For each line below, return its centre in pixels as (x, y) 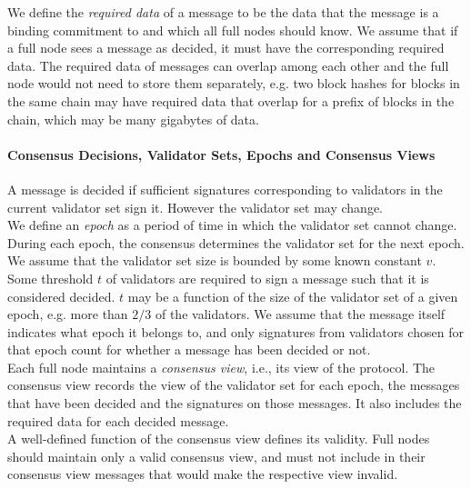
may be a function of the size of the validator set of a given (293, 296)
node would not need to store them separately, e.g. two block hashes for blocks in (234, 83)
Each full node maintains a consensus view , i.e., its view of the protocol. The (221, 367)
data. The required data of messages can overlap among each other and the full (228, 65)
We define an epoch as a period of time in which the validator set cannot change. (232, 225)
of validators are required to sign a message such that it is (267, 278)
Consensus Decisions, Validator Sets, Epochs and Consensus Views (221, 154)
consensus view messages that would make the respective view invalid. (203, 474)
